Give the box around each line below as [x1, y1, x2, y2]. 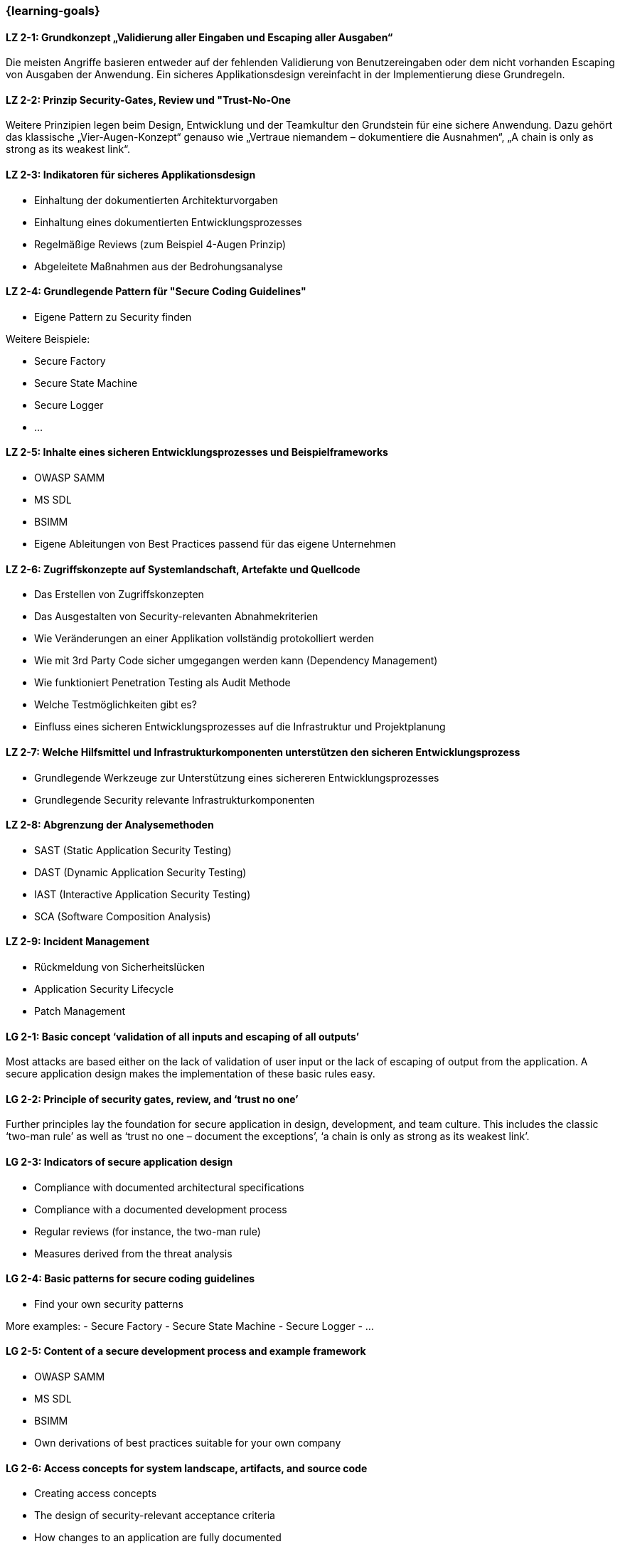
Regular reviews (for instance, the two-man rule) [34, 1225, 261, 1237]
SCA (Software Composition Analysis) [34, 910, 211, 922]
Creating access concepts [34, 1487, 157, 1500]
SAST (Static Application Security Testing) [34, 843, 232, 856]
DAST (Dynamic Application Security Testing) [34, 866, 247, 878]
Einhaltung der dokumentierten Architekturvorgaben [34, 193, 278, 206]
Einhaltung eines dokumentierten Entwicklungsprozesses [34, 215, 302, 228]
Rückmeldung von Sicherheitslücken [34, 960, 205, 973]
